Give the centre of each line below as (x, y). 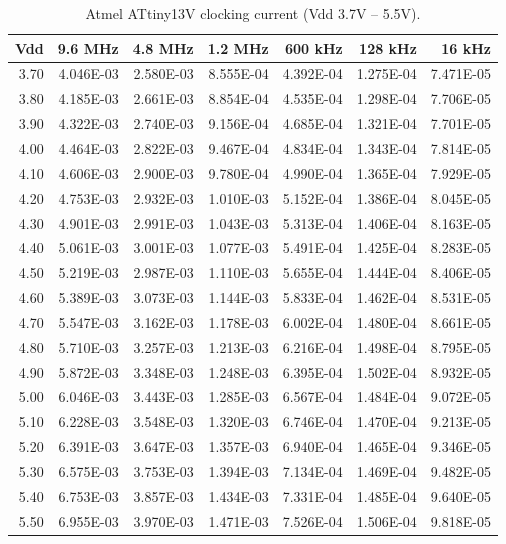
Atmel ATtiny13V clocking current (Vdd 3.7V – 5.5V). (253, 13)
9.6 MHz (88, 47)
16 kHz (466, 47)
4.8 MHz (163, 47)
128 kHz (388, 47)
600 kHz (314, 47)
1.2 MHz (238, 47)
